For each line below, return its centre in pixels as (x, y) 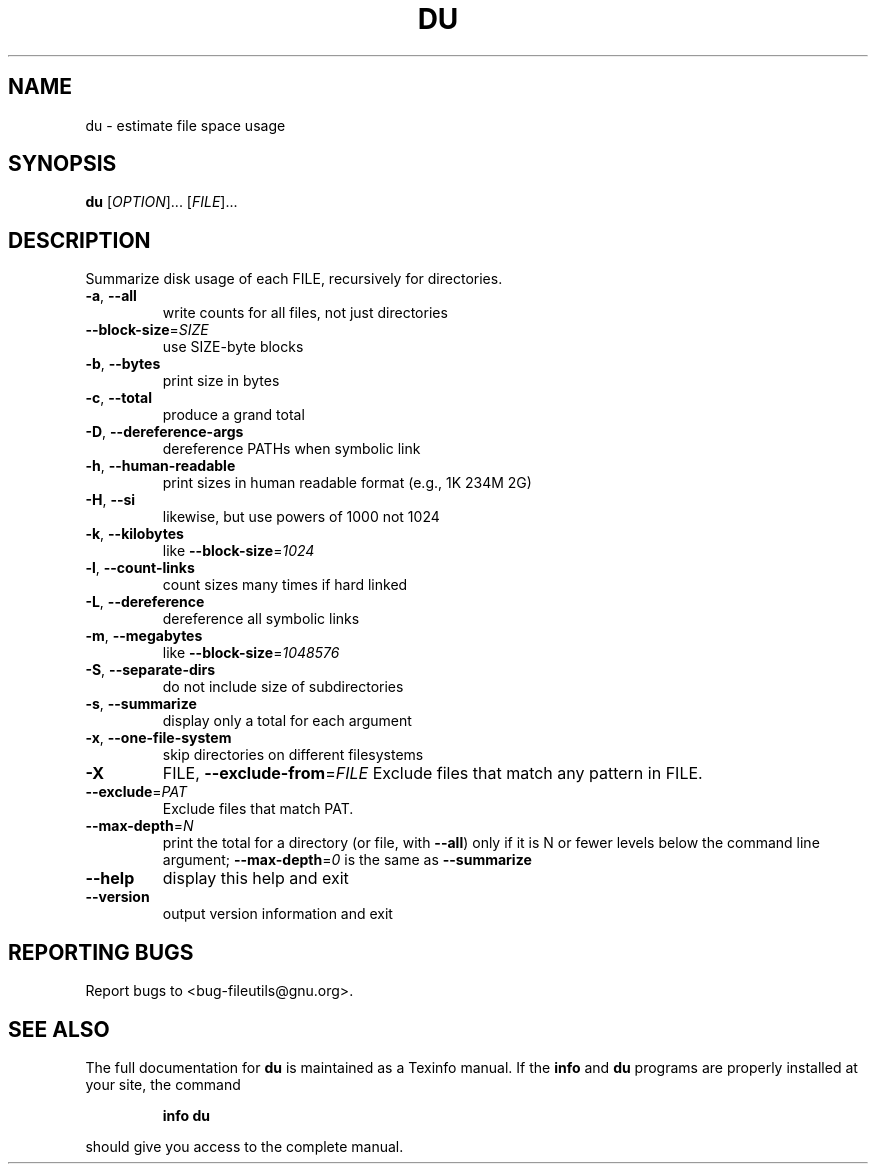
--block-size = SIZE (147, 330)
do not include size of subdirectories (283, 687)
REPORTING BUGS (101, 952)
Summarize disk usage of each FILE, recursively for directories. (294, 279)
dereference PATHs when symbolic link (291, 449)
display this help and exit (255, 878)
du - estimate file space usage (185, 125)
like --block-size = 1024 (238, 551)
